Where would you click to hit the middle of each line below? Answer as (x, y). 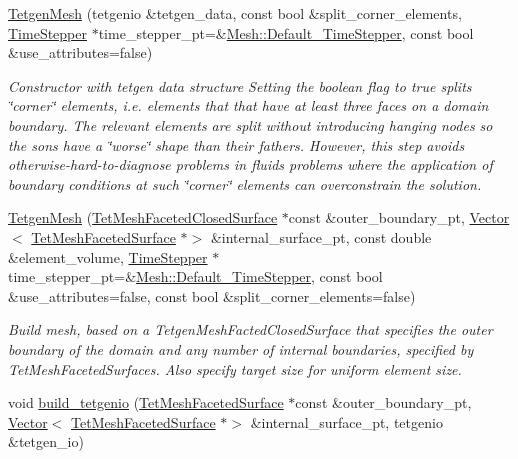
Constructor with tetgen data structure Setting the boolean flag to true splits (240, 85)
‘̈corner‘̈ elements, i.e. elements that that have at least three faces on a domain (248, 105)
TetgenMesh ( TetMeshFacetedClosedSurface (143, 217)
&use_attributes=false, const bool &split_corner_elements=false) (212, 295)
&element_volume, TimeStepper (108, 256)
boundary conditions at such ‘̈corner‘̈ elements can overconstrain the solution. (245, 183)
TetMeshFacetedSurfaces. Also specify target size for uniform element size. (235, 368)
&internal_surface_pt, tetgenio (346, 421)
